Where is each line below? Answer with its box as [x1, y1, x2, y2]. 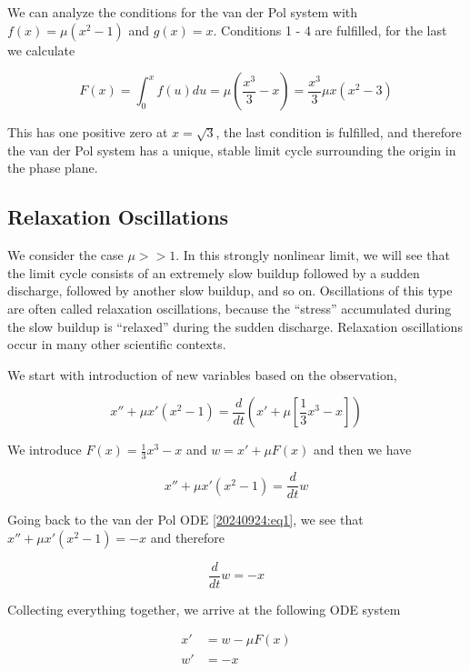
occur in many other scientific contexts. [7, 335, 226, 354]
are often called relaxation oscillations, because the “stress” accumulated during [7, 298, 452, 317]
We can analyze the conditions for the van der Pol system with [7, 3, 358, 21]
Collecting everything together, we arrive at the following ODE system [7, 599, 401, 618]
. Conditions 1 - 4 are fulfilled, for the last [213, 20, 447, 39]
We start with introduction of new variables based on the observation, [7, 365, 397, 384]
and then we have [314, 440, 412, 459]
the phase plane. [7, 158, 98, 177]
